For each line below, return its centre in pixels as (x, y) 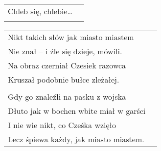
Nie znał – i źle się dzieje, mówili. (65, 51)
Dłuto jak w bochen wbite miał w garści (77, 111)
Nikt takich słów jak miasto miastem (71, 37)
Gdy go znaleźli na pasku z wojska (67, 97)
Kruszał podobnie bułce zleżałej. (64, 79)
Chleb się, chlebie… (40, 11)
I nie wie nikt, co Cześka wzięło (62, 125)
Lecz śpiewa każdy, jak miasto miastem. (76, 139)
